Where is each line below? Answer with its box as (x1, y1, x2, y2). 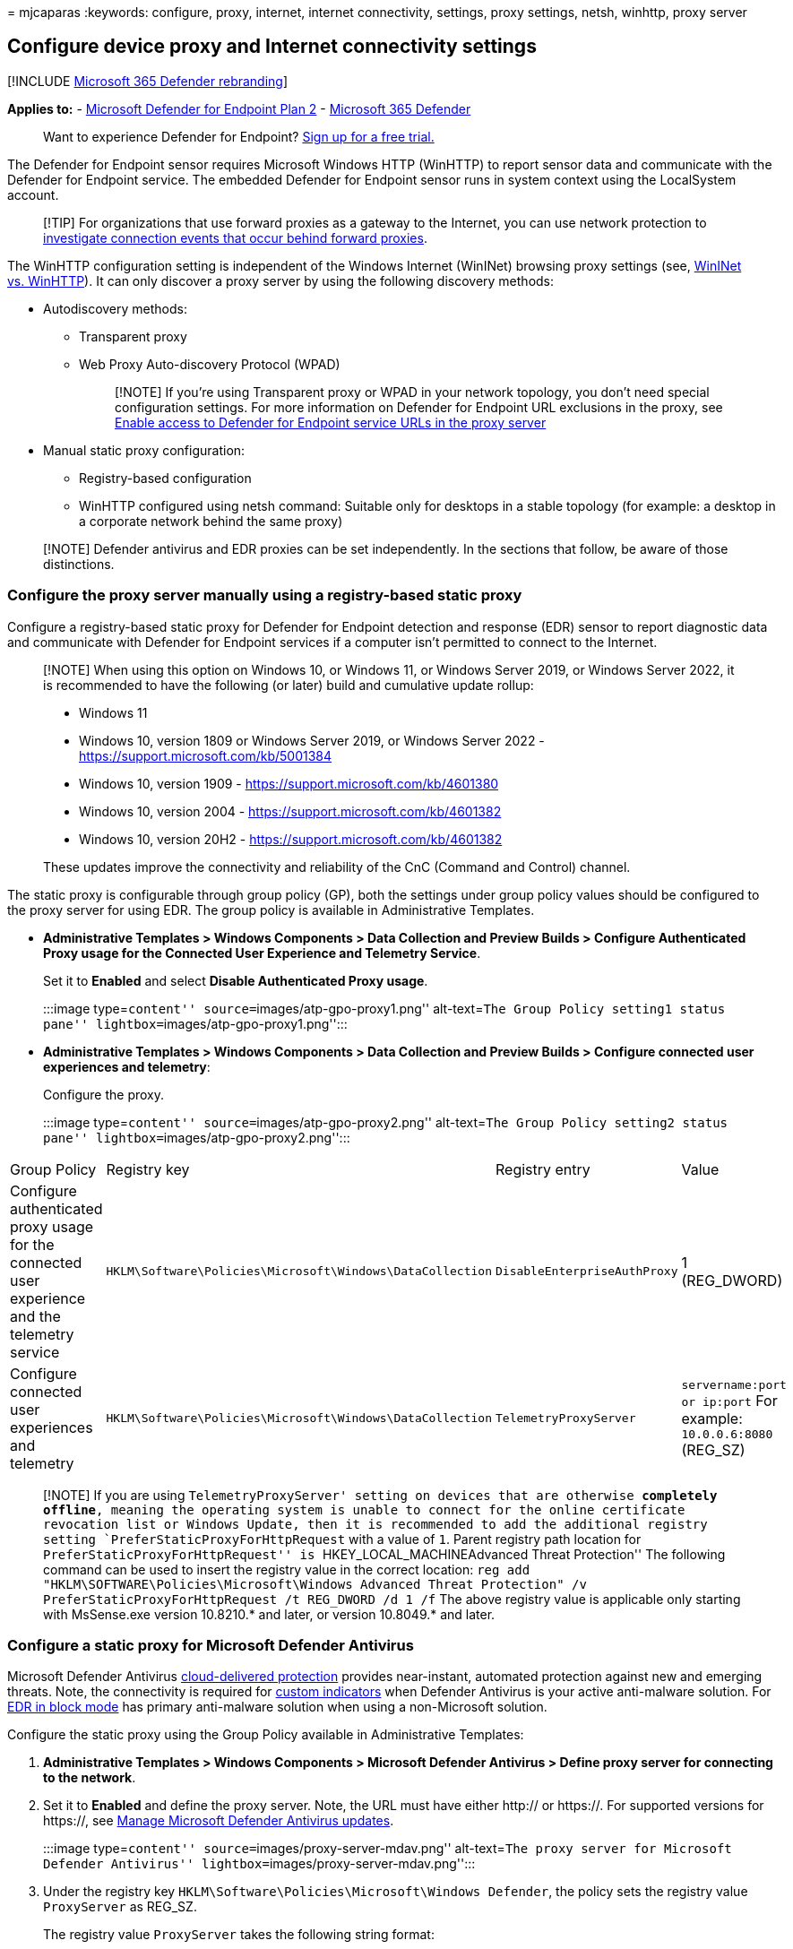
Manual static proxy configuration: (43, 442, 246, 458)
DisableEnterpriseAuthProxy (495, 1264, 678, 1279)
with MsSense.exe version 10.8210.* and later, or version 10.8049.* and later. (43, 1606, 496, 1622)
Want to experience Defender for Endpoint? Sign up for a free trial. (43, 128, 435, 144)
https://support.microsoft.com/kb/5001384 (79, 747, 332, 763)
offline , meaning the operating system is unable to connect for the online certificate (43, 1502, 685, 1517)
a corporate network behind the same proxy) (79, 513, 343, 529)
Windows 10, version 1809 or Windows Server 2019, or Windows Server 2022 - (79, 732, 545, 748)
